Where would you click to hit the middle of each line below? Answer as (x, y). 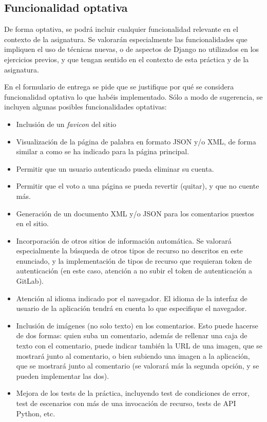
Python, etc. (36, 413)
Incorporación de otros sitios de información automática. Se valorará (124, 240)
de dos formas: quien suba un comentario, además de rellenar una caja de (132, 335)
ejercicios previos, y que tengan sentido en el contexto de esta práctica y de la (127, 59)
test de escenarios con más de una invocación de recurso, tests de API (126, 403)
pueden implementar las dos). (63, 375)
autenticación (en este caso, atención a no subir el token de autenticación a (134, 271)
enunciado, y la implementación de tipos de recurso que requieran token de (134, 260)
